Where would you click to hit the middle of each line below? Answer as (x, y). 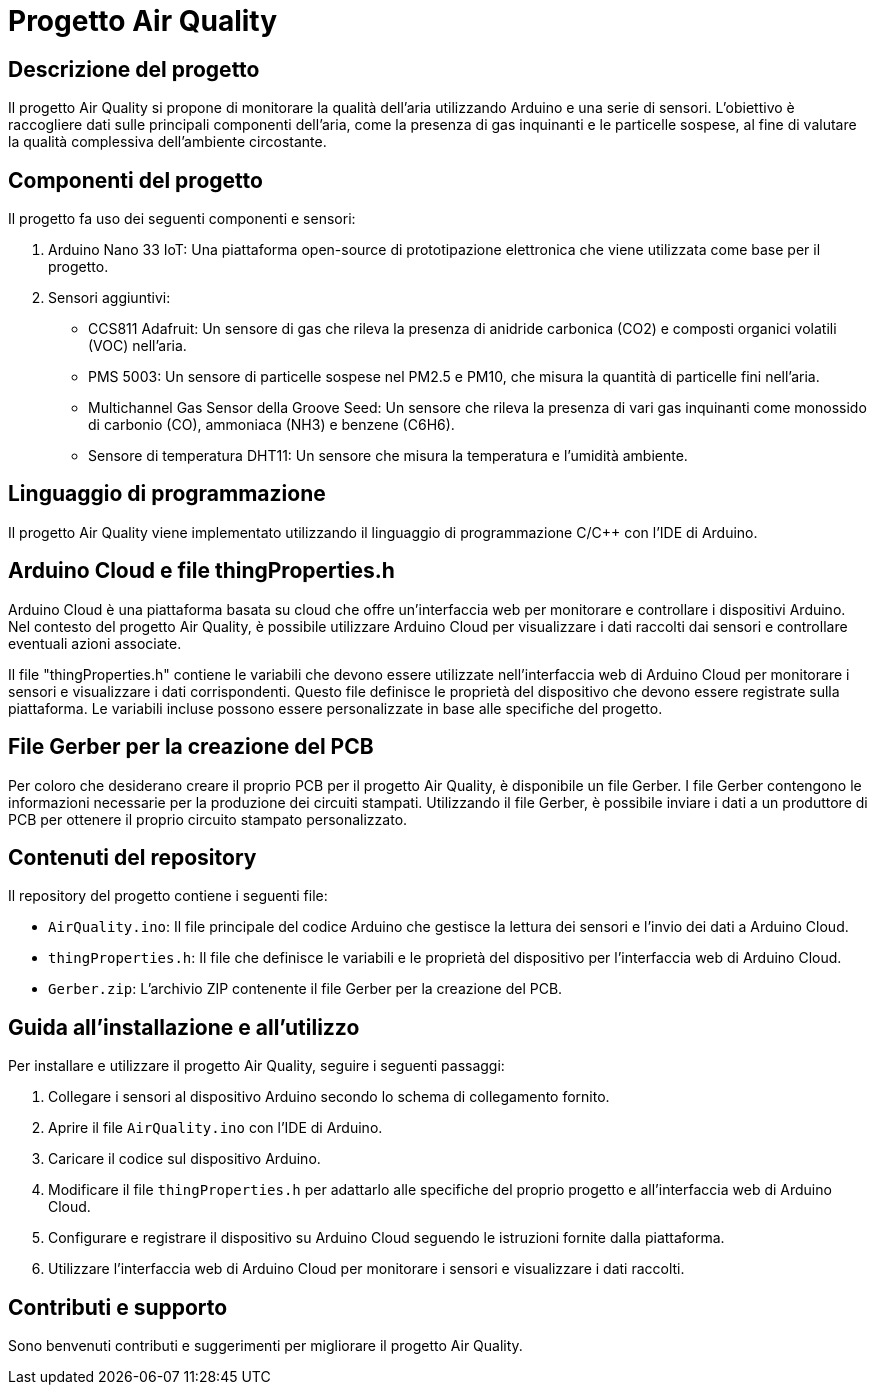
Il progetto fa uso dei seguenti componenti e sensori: (182, 219)
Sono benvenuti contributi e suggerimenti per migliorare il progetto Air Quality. (265, 1346)
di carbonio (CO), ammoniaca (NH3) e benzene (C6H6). (271, 425)
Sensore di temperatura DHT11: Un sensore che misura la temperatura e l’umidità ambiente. (388, 456)
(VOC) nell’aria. (137, 346)
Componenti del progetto (135, 180)
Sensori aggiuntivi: (109, 298)
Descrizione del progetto (134, 69)
